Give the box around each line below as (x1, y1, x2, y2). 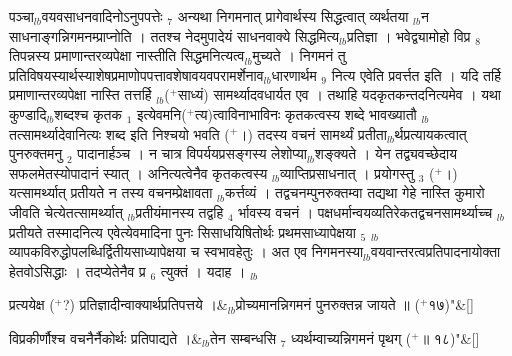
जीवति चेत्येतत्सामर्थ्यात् (9, 201, 123, 222)
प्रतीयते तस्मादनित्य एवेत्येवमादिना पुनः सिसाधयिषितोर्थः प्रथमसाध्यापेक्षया (9, 221, 356, 242)
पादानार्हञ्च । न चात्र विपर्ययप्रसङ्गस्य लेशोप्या (77, 143, 307, 164)
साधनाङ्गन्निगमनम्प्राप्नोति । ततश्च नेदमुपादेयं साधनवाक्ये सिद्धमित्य (9, 25, 340, 46)
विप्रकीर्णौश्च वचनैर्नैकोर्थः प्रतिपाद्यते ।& (9, 327, 203, 348)
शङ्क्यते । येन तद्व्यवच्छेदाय (314, 143, 458, 164)
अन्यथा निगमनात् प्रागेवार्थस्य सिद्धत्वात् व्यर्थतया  (177, 6, 414, 26)
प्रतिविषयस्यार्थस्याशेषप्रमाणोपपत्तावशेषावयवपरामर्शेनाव (9, 64, 264, 85)
